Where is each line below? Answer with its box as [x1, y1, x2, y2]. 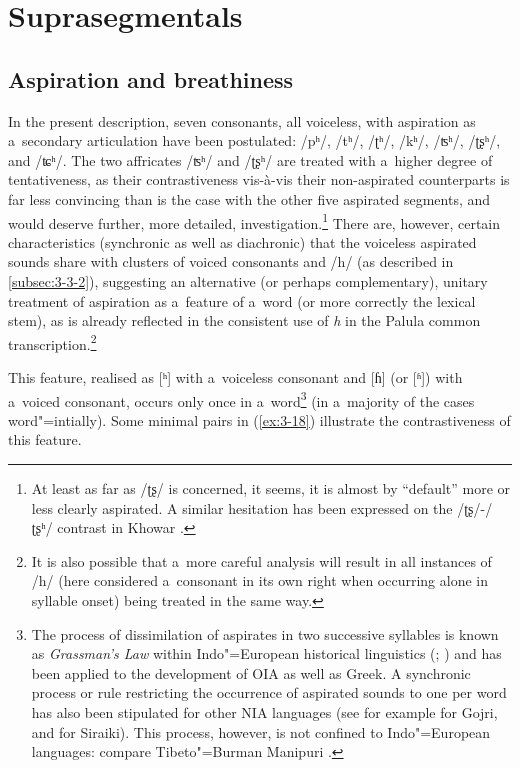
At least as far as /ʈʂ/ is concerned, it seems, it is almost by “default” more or [31, 478, 511, 499]
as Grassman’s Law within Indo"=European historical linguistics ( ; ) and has [31, 643, 502, 664]
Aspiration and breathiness [8, 63, 294, 94]
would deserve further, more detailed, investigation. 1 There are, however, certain [8, 209, 501, 233]
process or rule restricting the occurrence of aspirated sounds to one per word [31, 682, 507, 703]
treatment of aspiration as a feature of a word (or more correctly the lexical [8, 290, 476, 311]
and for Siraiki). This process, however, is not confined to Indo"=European [31, 721, 491, 742]
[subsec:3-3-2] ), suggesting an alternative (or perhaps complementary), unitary [8, 270, 488, 291]
